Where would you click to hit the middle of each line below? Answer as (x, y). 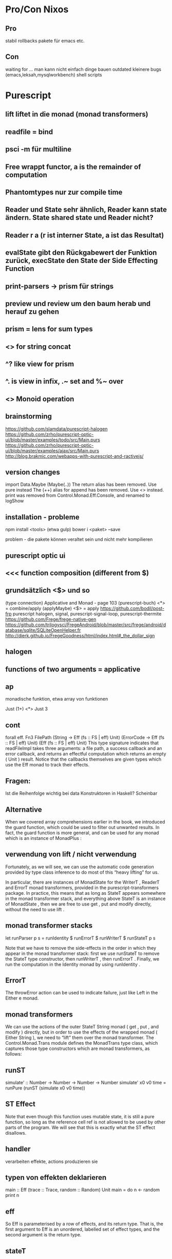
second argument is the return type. (43, 1235)
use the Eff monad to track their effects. (47, 765)
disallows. (16, 1133)
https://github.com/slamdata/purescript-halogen (56, 429)
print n (12, 1195)
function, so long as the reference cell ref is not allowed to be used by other (85, 1122)
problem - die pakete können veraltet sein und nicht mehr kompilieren (79, 539)
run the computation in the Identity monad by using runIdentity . (73, 964)
